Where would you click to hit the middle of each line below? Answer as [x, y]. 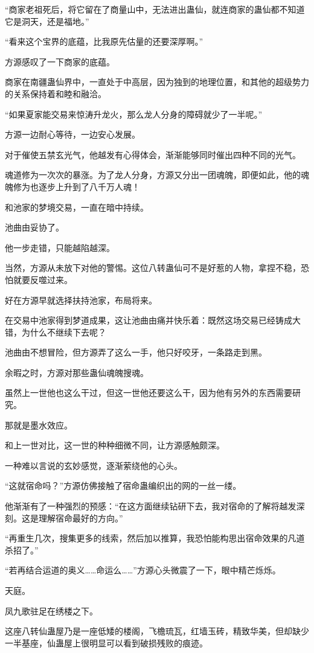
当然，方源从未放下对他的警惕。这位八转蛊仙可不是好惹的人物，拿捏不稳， [153, 268]
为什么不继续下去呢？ [64, 332]
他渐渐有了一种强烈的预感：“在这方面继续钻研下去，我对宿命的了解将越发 [151, 506]
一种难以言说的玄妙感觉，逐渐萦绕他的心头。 [94, 465]
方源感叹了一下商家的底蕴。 [60, 61]
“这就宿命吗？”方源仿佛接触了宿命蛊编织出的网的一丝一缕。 [123, 486]
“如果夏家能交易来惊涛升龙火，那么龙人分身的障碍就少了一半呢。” [134, 114]
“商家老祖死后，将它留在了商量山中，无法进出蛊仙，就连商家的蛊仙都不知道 [155, 9]
